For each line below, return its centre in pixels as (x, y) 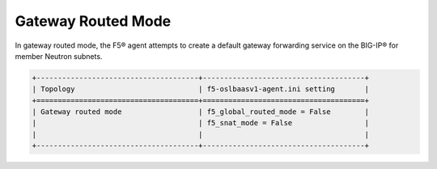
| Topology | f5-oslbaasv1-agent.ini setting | (201, 89)
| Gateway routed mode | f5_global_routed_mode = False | (201, 112)
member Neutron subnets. (59, 56)
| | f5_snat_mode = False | (201, 123)
